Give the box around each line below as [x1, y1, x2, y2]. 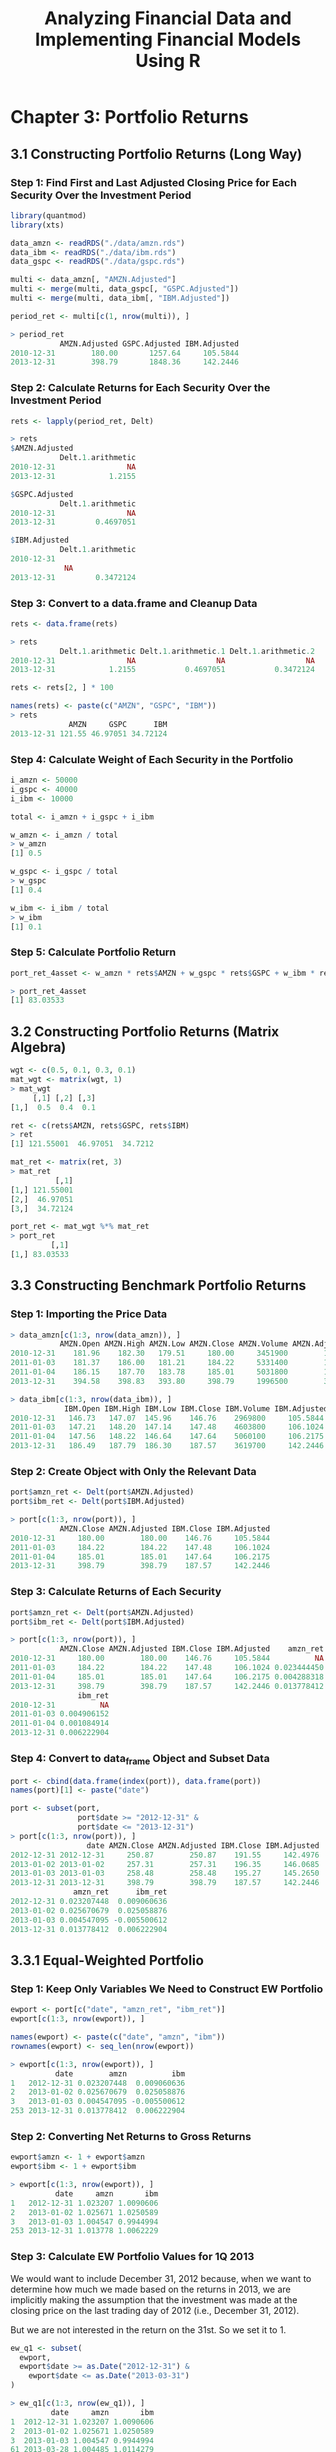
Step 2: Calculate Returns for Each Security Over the [10, 381, 271, 395]
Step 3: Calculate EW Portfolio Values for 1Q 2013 [10, 2250, 255, 2264]
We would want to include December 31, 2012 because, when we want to [10, 2272, 312, 2284]
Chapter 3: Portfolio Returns [10, 106, 250, 129]
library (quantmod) [10, 210, 87, 221]
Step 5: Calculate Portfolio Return [10, 945, 177, 959]
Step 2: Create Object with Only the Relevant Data [10, 1464, 257, 1478]
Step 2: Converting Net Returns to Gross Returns [10, 2129, 252, 2143]
